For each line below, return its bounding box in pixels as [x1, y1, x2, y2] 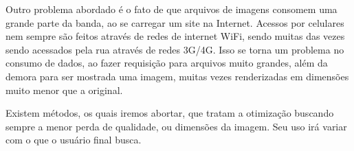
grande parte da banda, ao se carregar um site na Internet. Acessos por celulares [5, 15, 344, 30]
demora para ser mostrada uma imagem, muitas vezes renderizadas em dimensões [5, 69, 349, 83]
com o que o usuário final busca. [5, 132, 142, 147]
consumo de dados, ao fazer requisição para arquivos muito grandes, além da [5, 56, 328, 70]
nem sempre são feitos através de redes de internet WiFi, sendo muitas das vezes [5, 29, 345, 43]
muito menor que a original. [5, 82, 123, 97]
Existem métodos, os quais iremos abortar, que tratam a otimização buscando [5, 106, 334, 120]
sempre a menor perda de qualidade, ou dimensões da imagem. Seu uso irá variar [5, 119, 347, 133]
